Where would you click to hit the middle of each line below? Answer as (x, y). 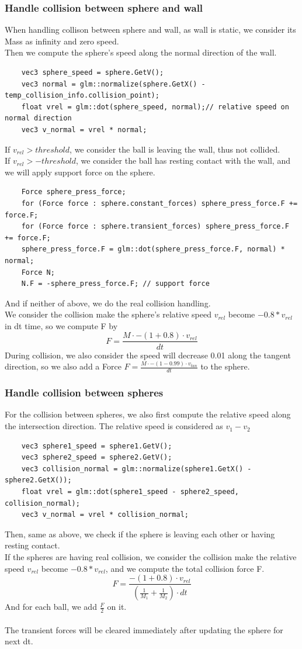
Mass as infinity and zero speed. (62, 41)
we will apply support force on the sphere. (80, 172)
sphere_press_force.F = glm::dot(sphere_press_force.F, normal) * (153, 249)
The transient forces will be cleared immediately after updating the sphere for (144, 629)
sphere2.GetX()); (38, 480)
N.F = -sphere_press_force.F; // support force (115, 284)
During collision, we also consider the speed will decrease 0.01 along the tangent (148, 355)
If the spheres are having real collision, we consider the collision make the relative (151, 557)
